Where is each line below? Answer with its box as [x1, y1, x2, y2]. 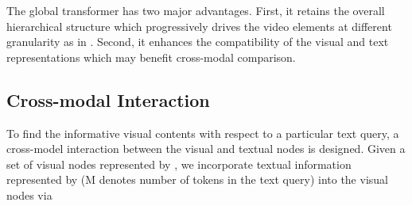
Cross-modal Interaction [6, 87, 210, 112]
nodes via [6, 186, 52, 203]
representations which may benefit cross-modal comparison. [6, 48, 296, 65]
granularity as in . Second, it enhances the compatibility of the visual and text [6, 33, 389, 50]
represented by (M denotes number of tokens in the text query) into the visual [6, 171, 388, 188]
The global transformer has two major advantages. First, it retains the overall [6, 2, 385, 18]
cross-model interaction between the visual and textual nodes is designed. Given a [6, 140, 406, 157]
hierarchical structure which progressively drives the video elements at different [6, 17, 392, 34]
